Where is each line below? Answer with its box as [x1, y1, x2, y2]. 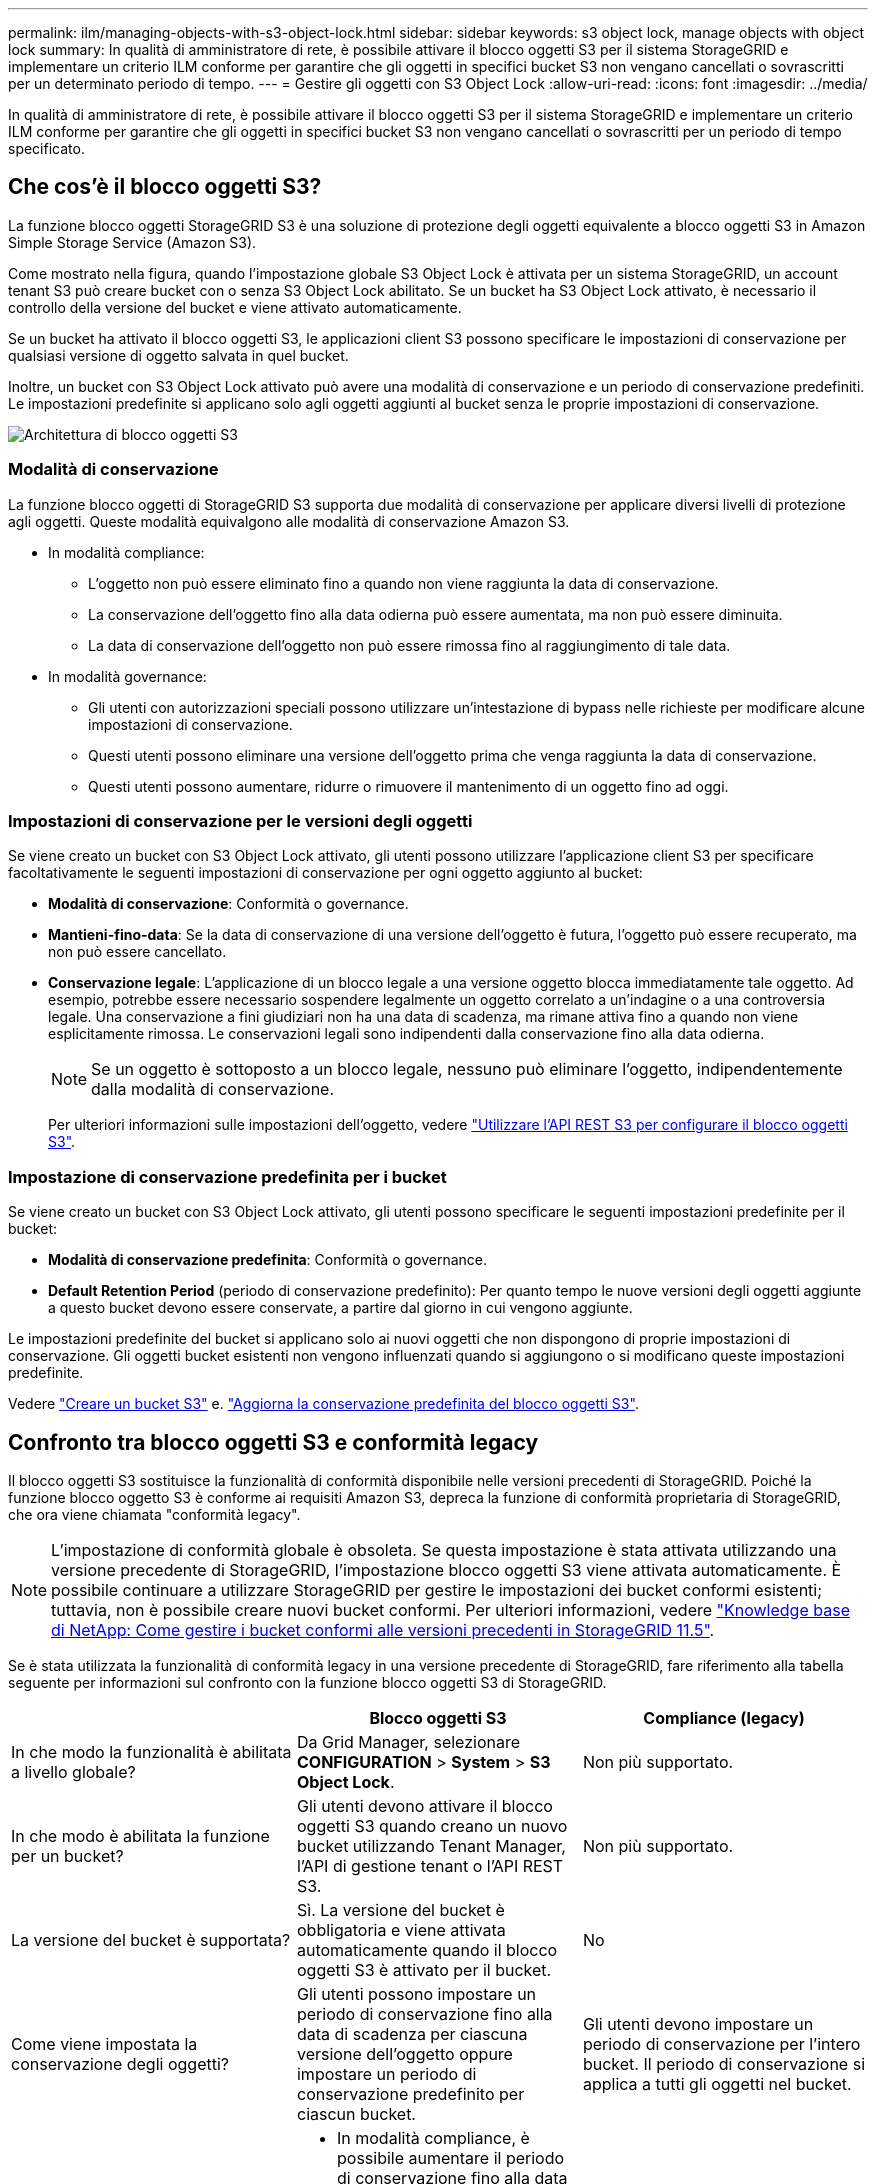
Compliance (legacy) [643, 1707, 805, 1728]
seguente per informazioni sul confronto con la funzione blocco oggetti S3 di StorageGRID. [8, 1673, 607, 1691]
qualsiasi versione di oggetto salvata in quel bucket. [8, 346, 349, 364]
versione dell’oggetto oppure [296, 2043, 513, 2064]
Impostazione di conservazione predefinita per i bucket [8, 1166, 447, 1187]
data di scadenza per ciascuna [296, 2023, 528, 2044]
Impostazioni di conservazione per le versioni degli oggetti [8, 810, 473, 831]
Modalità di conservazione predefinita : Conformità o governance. [48, 1251, 488, 1269]
